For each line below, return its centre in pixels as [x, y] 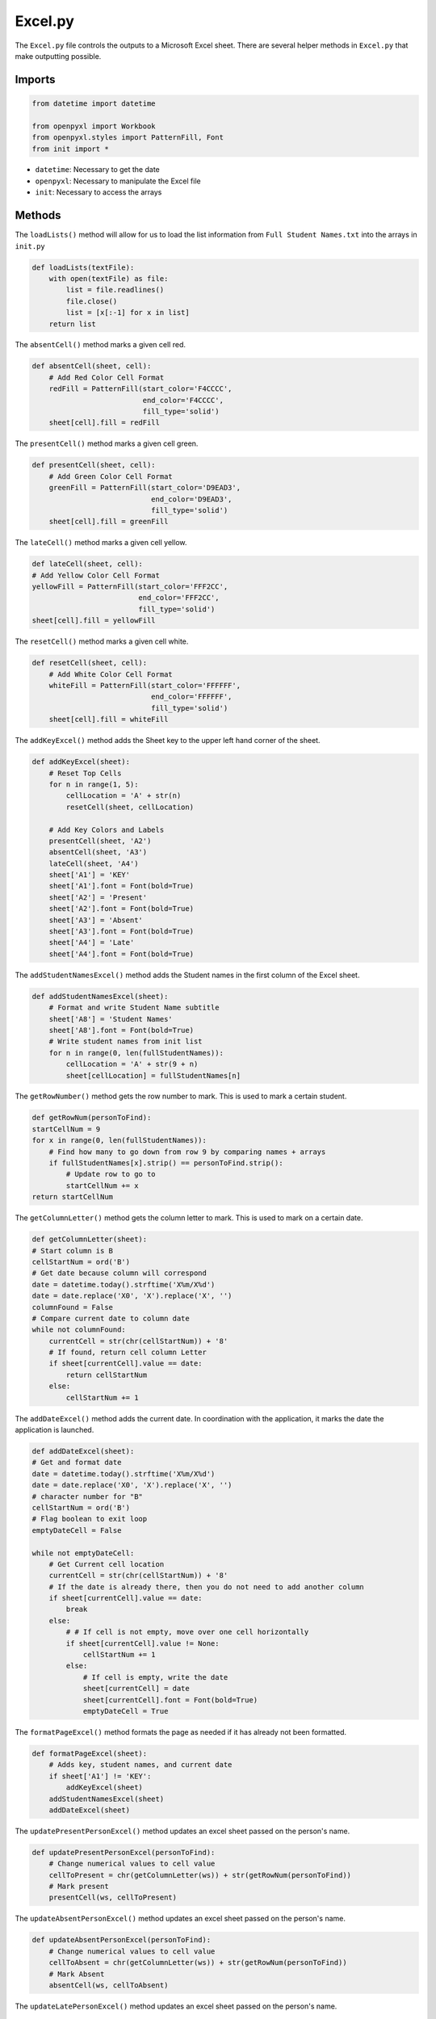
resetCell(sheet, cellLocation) [130, 807]
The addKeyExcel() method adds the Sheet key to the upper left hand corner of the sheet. [168, 741]
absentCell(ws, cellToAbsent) [109, 1985]
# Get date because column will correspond [119, 1273]
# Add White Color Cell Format [111, 674]
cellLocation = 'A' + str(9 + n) [132, 1064]
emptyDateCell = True [126, 1711]
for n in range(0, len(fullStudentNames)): [136, 1053]
